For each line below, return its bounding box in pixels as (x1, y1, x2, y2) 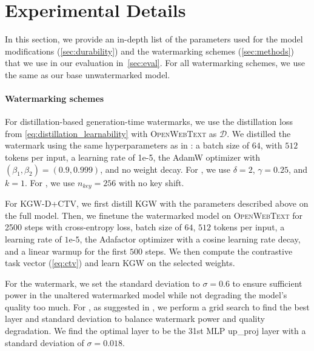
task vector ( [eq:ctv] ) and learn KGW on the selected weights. (5, 256, 235, 269)
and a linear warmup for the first (5, 244, 127, 257)
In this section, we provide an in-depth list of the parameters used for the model (5, 33, 303, 45)
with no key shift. (118, 176, 184, 189)
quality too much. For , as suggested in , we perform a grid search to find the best (5, 300, 310, 313)
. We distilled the (227, 127, 291, 139)
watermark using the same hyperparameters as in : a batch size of (5, 139, 250, 152)
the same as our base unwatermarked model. (5, 68, 170, 81)
